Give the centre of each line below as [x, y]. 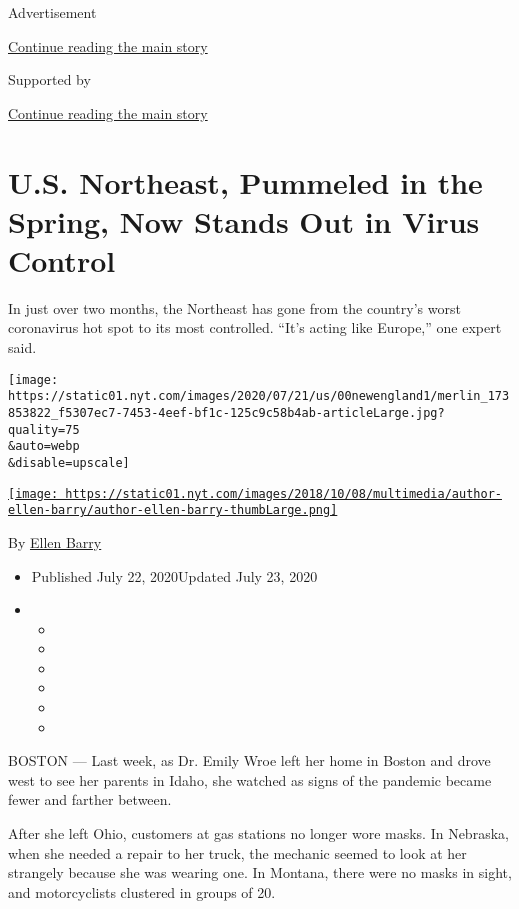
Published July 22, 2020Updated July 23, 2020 [174, 575]
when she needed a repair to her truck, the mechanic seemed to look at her [237, 852]
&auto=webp [44, 446]
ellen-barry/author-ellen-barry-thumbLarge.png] [173, 510]
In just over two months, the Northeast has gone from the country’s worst [234, 307]
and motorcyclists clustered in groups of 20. [142, 891]
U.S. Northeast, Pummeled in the [245, 181]
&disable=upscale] [69, 462]
